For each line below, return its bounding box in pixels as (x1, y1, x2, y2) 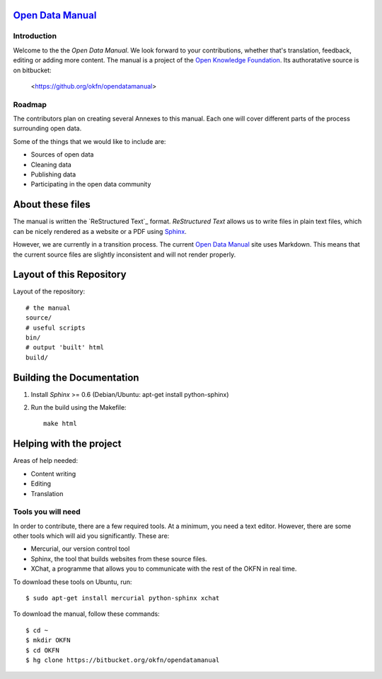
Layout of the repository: (13, 287, 86, 296)
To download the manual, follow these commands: (13, 610, 160, 618)
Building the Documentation (13, 371, 139, 383)
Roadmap (13, 99, 47, 109)
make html (43, 420, 77, 428)
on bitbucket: (13, 66, 52, 74)
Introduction (13, 31, 57, 41)
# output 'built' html (25, 344, 105, 352)
